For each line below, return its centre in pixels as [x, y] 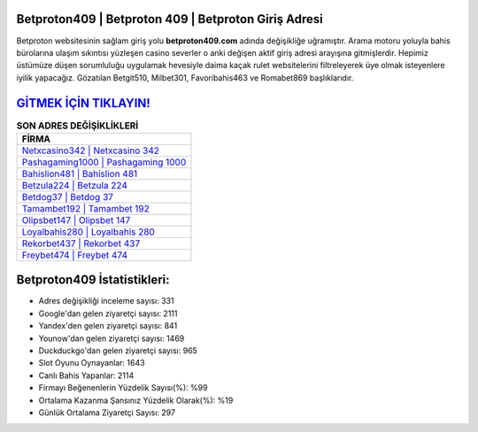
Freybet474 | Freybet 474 [75, 255]
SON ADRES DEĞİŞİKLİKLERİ [77, 126]
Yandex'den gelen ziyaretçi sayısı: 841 [108, 326]
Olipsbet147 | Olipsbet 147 [76, 220]
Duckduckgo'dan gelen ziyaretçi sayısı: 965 [118, 351]
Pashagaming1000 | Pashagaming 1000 [104, 162]
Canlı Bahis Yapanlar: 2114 [86, 375]
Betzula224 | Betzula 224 [75, 185]
